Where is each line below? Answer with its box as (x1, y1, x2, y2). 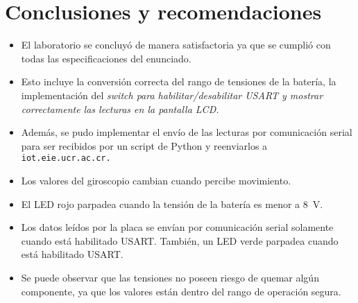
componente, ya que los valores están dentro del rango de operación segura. (21, 284, 341, 298)
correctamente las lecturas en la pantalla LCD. (21, 101, 219, 116)
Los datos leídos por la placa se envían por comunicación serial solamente (21, 220, 334, 234)
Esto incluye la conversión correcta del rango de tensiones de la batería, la (21, 74, 336, 89)
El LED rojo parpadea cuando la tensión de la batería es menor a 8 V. (21, 196, 323, 211)
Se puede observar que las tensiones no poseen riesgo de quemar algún (21, 270, 319, 284)
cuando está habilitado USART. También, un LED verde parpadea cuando (21, 233, 339, 248)
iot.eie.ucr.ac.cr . (21, 153, 111, 164)
